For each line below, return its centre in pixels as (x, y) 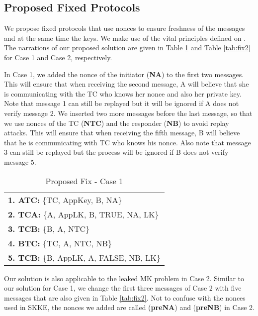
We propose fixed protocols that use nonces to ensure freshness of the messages (125, 28)
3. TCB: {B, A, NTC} (49, 228)
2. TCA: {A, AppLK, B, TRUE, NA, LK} (84, 214)
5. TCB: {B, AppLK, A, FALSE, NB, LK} (84, 257)
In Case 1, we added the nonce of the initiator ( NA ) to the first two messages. (124, 74)
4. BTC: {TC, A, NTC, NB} (60, 243)
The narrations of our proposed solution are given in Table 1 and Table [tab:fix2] (127, 48)
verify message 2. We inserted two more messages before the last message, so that (128, 113)
